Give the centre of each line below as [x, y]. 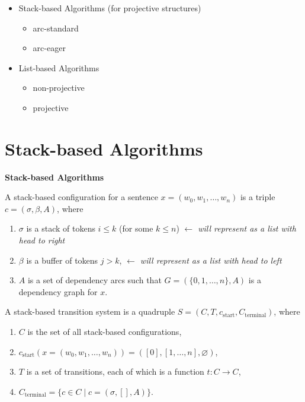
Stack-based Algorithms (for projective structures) [110, 8]
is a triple [258, 197]
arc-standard [56, 28]
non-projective [59, 88]
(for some [136, 228]
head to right [42, 240]
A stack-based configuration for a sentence [81, 197]
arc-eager [49, 48]
